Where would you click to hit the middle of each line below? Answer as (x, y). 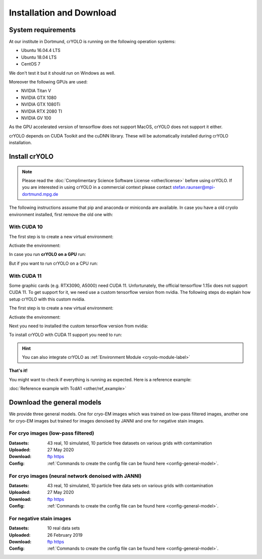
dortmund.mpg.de (40, 194)
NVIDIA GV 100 (36, 118)
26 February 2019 (65, 535)
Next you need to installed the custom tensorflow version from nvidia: (79, 326)
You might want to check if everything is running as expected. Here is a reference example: (100, 379)
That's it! (18, 371)
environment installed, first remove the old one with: (61, 214)
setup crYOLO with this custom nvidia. (47, 299)
